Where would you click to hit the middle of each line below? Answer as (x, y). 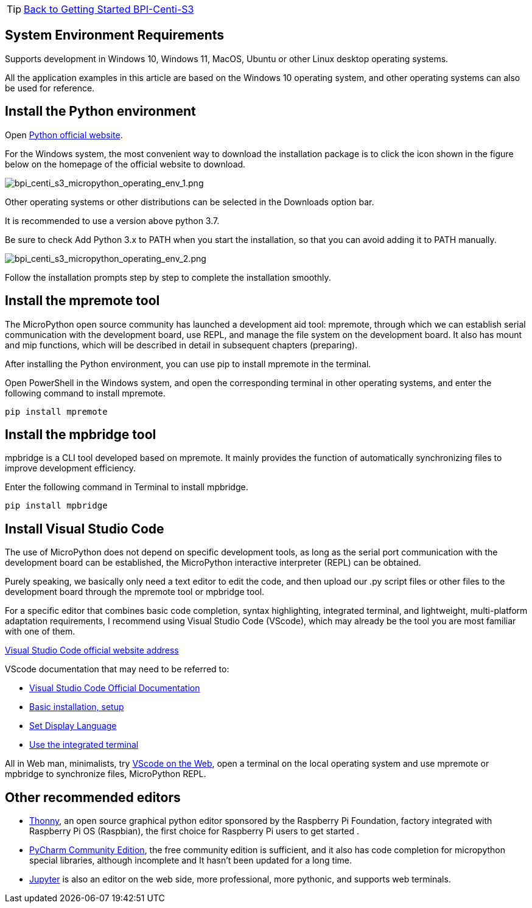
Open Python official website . (64, 135)
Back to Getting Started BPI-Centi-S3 (109, 9)
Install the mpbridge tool (81, 434)
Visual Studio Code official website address (92, 650)
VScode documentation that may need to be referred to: (117, 669)
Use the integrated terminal (84, 745)
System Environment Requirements (115, 35)
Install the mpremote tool (82, 301)
